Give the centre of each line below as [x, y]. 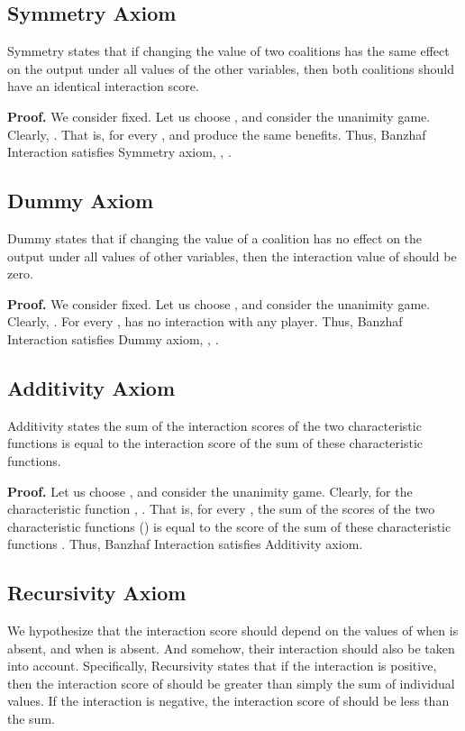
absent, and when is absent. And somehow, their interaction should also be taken [231, 648]
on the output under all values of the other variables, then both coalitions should [231, 68]
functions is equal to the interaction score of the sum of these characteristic [215, 443]
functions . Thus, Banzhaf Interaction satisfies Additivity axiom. [185, 544]
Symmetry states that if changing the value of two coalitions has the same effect [228, 51]
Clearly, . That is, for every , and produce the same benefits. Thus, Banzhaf [217, 134]
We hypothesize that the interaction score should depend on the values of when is [233, 630]
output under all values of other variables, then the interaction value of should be [232, 256]
